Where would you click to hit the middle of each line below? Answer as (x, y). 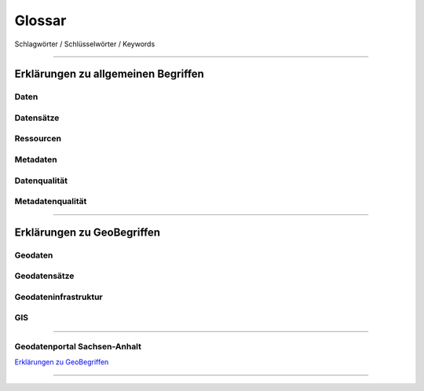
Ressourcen (38, 139)
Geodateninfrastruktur (59, 297)
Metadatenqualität (51, 202)
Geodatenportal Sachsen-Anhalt (78, 346)
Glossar (40, 20)
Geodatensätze (44, 276)
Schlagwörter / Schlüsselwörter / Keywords (85, 44)
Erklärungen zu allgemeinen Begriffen (109, 74)
